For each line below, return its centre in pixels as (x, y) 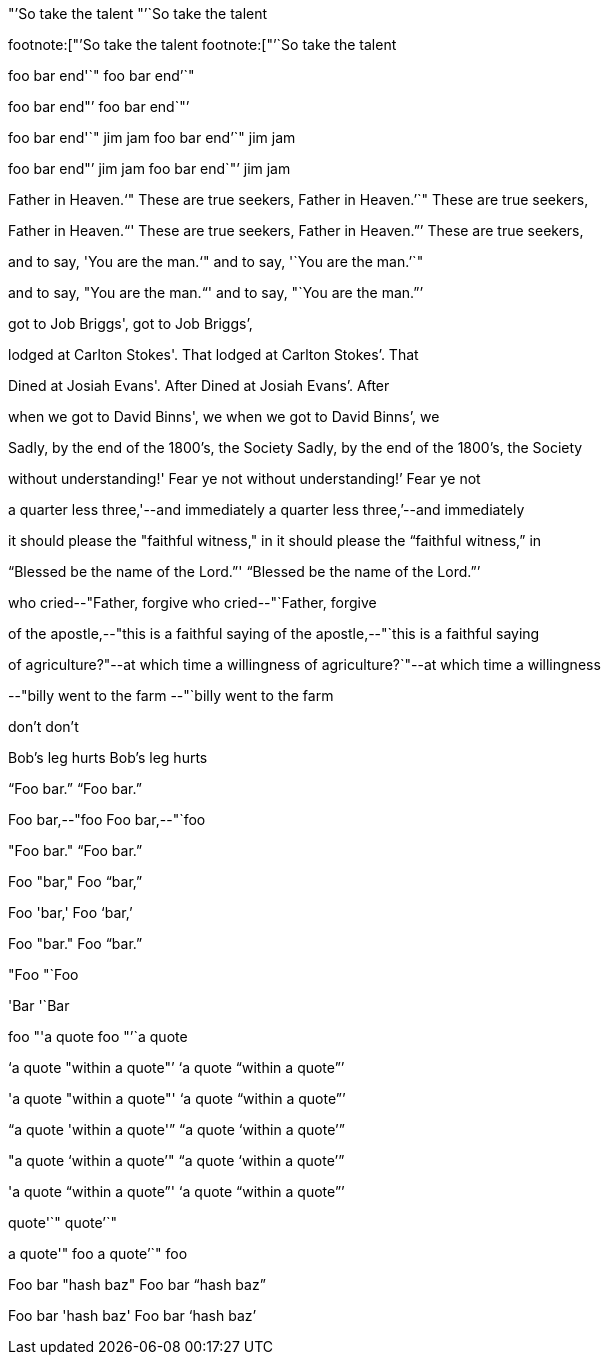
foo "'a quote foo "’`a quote (98, 1036)
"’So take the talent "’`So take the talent (138, 13)
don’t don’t (43, 726)
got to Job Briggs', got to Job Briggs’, (130, 323)
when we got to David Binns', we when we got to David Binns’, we (224, 416)
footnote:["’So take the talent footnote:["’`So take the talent (202, 44)
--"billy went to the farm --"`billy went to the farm (171, 695)
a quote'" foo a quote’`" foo (98, 1253)
